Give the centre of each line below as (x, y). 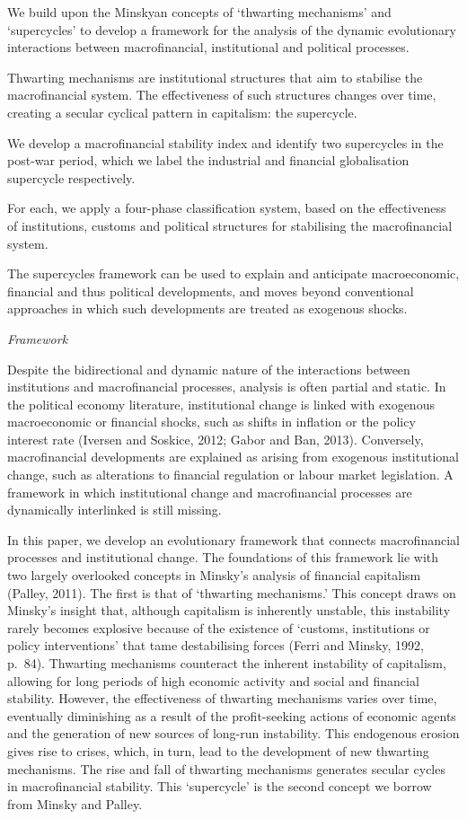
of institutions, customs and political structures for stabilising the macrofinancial (230, 225)
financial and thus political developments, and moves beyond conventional (211, 291)
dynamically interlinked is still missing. (115, 510)
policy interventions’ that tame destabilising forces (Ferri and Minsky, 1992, (216, 645)
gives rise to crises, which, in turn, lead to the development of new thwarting (218, 750)
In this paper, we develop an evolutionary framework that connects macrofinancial (233, 539)
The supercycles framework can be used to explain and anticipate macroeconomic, (233, 273)
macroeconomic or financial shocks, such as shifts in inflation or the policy (211, 422)
